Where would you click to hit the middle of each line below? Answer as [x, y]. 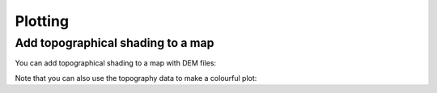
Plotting [42, 21]
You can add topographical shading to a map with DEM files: [116, 63]
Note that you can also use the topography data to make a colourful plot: [136, 78]
